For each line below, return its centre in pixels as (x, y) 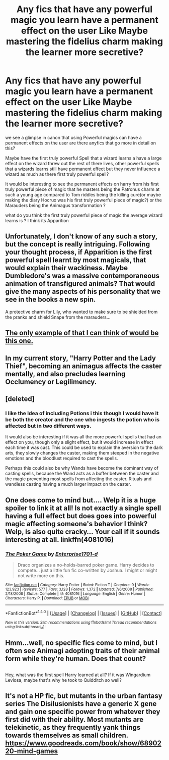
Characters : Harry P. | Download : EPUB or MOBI (47, 598)
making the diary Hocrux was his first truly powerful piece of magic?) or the (83, 200)
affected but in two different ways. (48, 426)
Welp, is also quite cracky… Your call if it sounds (82, 531)
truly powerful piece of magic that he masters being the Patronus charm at (82, 189)
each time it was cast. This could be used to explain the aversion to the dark (84, 447)
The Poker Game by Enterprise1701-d (52, 554)
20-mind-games (32, 751)
